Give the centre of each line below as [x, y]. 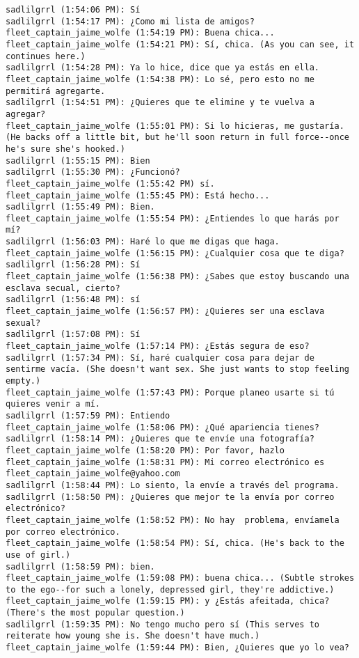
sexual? [23, 323]
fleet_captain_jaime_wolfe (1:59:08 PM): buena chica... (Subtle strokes [180, 578]
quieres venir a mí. [53, 404]
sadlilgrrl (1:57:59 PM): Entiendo [88, 415]
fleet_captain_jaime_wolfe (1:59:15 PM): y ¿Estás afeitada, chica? [168, 601]
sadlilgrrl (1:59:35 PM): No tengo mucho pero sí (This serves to [163, 624]
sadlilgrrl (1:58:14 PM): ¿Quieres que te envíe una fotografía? [160, 439]
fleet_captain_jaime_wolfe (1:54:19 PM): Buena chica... [140, 33]
